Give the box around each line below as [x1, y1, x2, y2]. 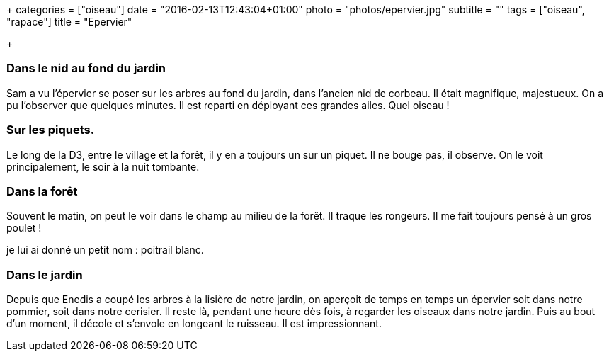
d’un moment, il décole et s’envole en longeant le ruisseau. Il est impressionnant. [6, 317, 382, 329]
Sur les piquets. [6, 123, 95, 137]
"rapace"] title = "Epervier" [6, 16, 132, 28]
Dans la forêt [6, 183, 78, 198]
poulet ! [6, 222, 42, 234]
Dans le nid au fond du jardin [6, 61, 166, 76]
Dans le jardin [6, 267, 83, 282]
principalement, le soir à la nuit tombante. [6, 160, 200, 173]
